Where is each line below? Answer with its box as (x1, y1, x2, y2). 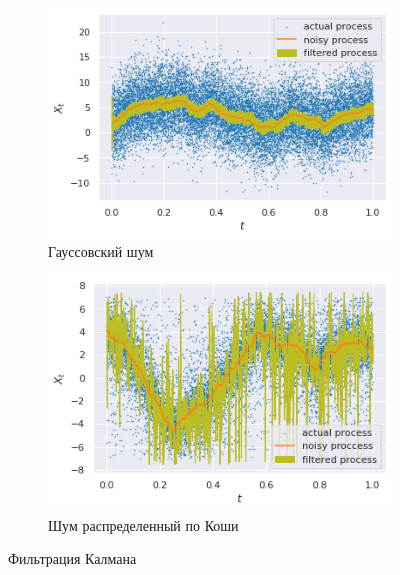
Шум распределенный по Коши (48, 514, 239, 535)
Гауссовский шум (48, 241, 154, 262)
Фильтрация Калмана (8, 548, 137, 569)
